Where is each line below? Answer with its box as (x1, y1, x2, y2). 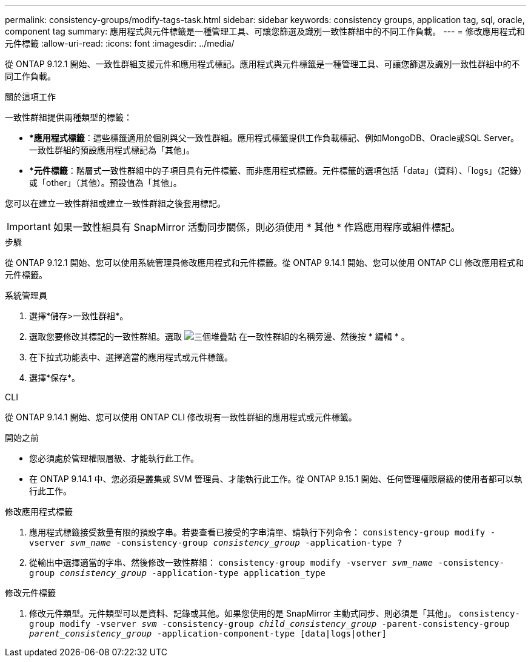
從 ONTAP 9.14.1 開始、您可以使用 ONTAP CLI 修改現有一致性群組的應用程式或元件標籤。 (5, 412, 357, 422)
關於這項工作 (5, 91, 56, 102)
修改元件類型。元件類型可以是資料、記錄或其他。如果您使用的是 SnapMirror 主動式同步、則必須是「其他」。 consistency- (29, 608, 520, 618)
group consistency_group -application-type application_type (29, 568, 326, 578)
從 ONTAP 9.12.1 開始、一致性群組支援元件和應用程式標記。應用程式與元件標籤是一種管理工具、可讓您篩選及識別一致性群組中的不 (5, 59, 520, 69)
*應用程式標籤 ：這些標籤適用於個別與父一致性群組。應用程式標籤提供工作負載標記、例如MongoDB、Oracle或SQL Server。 (29, 133, 519, 143)
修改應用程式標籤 (5, 506, 73, 517)
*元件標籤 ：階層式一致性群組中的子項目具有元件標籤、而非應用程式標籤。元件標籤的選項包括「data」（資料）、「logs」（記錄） (29, 165, 523, 176)
